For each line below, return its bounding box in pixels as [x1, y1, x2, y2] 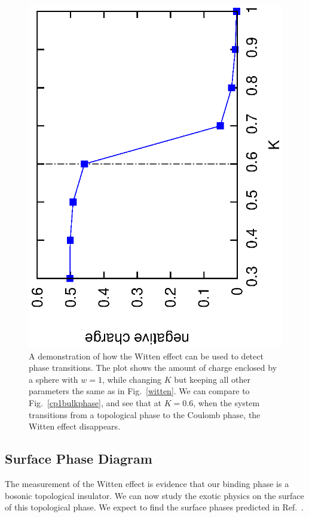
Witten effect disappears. [29, 420, 121, 433]
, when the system [193, 397, 260, 409]
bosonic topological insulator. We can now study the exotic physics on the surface [5, 489, 304, 501]
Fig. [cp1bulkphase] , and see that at [29, 397, 162, 409]
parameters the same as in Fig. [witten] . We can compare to [29, 385, 250, 397]
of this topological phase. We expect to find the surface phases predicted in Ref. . [5, 501, 304, 513]
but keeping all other [174, 373, 250, 385]
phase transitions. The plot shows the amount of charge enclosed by [29, 361, 277, 374]
